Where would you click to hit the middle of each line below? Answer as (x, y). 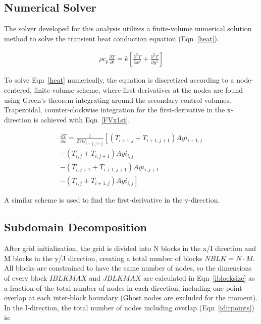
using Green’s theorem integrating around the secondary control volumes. (118, 100)
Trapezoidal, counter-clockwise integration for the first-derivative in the (115, 110)
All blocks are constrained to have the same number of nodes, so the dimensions (128, 268)
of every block (26, 277)
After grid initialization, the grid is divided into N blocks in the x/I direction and (130, 248)
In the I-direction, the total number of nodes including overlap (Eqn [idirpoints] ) (129, 307)
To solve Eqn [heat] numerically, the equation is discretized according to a (119, 80)
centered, (18, 90)
